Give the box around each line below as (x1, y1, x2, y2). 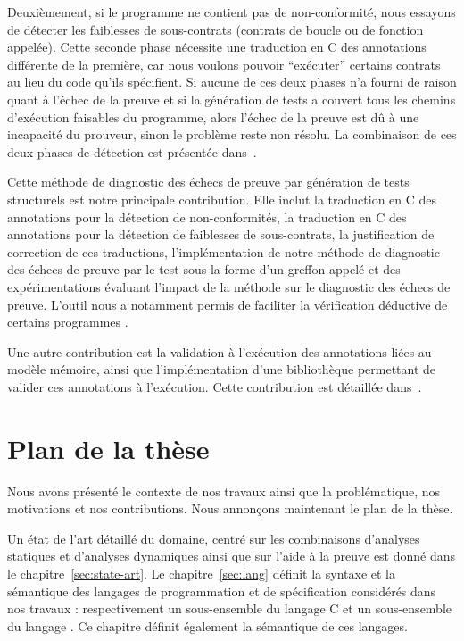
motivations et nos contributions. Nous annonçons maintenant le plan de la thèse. (7, 499, 453, 518)
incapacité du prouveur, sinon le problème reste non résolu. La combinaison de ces (7, 125, 457, 144)
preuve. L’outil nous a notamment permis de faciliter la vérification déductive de (7, 295, 448, 313)
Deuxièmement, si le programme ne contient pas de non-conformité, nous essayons (7, 3, 456, 21)
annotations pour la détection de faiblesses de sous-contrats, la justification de (7, 225, 435, 244)
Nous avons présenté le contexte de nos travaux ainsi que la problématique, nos (7, 481, 441, 500)
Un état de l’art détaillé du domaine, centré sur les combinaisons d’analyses (7, 529, 420, 547)
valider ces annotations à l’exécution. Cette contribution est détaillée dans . (7, 377, 422, 395)
